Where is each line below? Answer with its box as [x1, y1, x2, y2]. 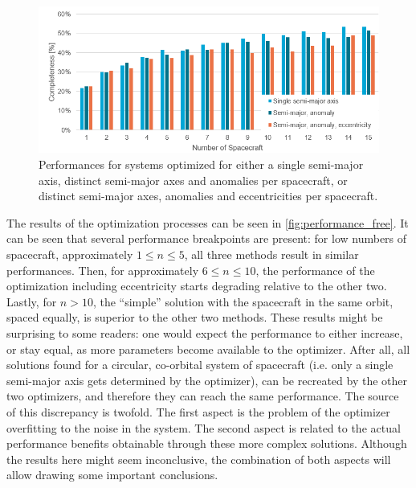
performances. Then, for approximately [6, 261, 199, 278]
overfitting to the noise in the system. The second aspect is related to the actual [6, 419, 401, 436]
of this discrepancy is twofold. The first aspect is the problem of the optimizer [6, 403, 390, 420]
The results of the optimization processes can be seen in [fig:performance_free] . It [6, 214, 409, 231]
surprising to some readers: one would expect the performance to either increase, [6, 325, 403, 342]
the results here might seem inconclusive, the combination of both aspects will [6, 450, 391, 467]
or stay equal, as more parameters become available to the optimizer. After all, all [6, 340, 410, 357]
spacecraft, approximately [6, 246, 133, 263]
